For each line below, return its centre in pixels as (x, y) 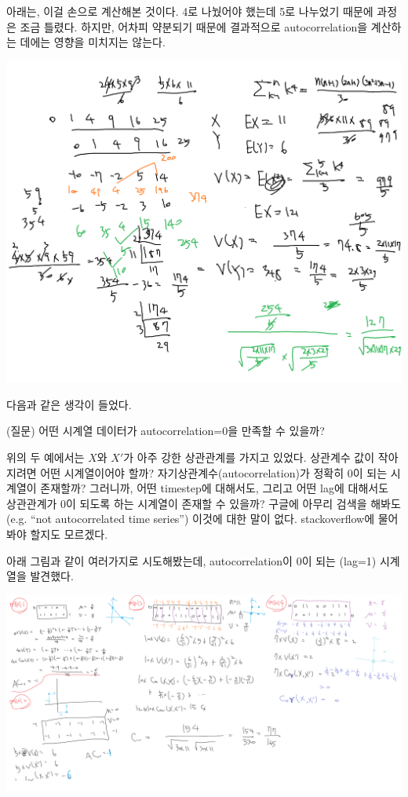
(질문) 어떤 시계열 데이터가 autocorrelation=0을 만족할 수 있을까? (166, 431)
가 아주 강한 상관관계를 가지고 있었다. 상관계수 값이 (249, 457)
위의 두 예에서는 (46, 457)
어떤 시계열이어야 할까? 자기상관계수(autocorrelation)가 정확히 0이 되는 (214, 472)
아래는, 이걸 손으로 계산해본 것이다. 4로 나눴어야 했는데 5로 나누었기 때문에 (190, 11)
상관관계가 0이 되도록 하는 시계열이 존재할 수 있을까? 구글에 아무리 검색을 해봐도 (204, 503)
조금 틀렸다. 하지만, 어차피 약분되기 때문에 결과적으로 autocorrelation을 (194, 26)
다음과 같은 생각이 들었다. (69, 404)
